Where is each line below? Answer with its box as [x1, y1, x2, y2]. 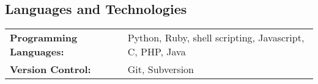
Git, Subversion [127, 62, 194, 77]
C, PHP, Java [127, 44, 186, 59]
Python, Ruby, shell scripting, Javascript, [127, 30, 305, 45]
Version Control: [10, 62, 91, 77]
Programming [10, 30, 78, 45]
